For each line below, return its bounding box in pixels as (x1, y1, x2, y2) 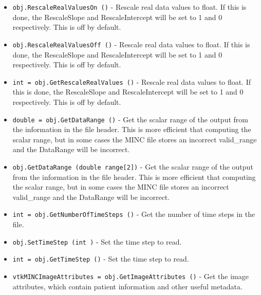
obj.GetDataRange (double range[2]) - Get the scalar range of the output (12, 161, 253, 172)
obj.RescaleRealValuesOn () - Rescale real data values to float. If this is (12, 2, 247, 12)
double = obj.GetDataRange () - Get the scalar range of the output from (12, 114, 248, 124)
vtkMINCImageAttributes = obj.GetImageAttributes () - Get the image (12, 270, 249, 281)
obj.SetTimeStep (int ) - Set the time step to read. (12, 236, 182, 247)
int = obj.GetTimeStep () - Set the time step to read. (12, 253, 189, 264)
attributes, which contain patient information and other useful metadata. (12, 281, 243, 291)
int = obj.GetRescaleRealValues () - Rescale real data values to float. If (12, 76, 251, 87)
